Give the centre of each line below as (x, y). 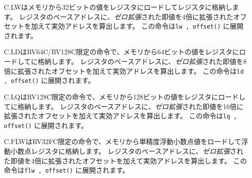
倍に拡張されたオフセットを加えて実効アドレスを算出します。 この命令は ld (124, 71)
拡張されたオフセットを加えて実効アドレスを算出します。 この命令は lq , (121, 116)
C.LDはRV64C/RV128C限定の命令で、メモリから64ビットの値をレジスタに (122, 52)
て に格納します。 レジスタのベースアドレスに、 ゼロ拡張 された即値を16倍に (124, 106)
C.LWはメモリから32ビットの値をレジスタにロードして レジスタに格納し (118, 7)
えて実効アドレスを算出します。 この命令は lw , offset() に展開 (141, 26)
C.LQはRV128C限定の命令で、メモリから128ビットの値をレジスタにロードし (125, 96)
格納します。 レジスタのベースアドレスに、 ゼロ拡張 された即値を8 (142, 61)
